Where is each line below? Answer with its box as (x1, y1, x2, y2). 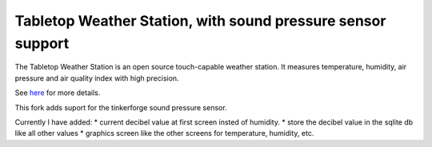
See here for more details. (14, 88, 101, 97)
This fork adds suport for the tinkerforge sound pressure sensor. (14, 102, 227, 112)
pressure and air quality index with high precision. (14, 73, 179, 83)
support (14, 34, 70, 52)
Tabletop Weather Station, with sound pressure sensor (14, 12, 386, 30)
